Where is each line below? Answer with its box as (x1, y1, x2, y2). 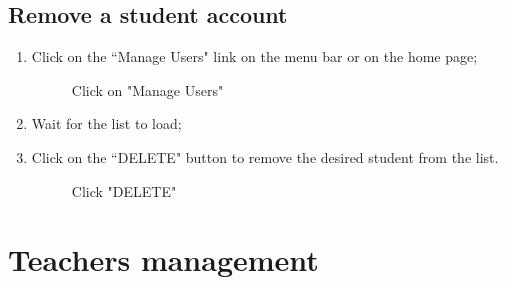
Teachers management (8, 239, 319, 280)
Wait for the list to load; (31, 113, 182, 134)
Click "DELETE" (71, 180, 177, 201)
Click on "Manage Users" (71, 79, 224, 100)
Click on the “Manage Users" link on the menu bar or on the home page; (31, 46, 478, 67)
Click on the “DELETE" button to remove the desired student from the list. (31, 146, 499, 167)
